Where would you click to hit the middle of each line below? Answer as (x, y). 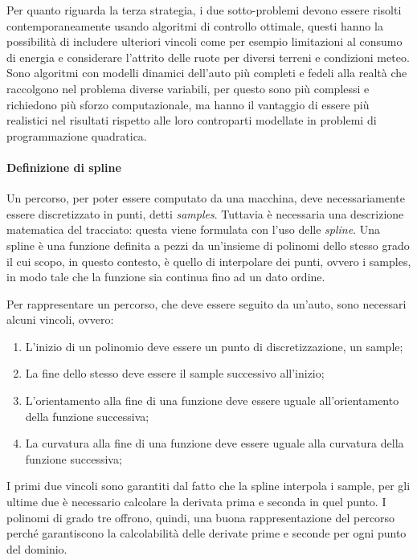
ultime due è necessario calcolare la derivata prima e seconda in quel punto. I (196, 502)
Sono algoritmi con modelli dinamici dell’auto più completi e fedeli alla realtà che (207, 73)
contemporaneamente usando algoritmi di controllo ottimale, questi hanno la (195, 25)
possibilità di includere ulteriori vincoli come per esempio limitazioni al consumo (204, 41)
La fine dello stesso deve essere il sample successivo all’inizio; (175, 373)
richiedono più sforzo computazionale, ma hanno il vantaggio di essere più (188, 104)
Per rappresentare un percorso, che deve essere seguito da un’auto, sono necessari (206, 303)
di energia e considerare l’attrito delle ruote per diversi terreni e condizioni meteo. (208, 57)
